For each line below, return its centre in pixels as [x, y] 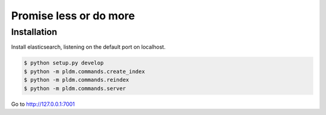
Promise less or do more [73, 16]
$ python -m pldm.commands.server [75, 88]
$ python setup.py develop [64, 63]
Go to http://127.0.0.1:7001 [43, 104]
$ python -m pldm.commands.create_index [84, 71]
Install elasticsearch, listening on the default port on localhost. [88, 47]
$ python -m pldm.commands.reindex [76, 80]
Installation [34, 32]
